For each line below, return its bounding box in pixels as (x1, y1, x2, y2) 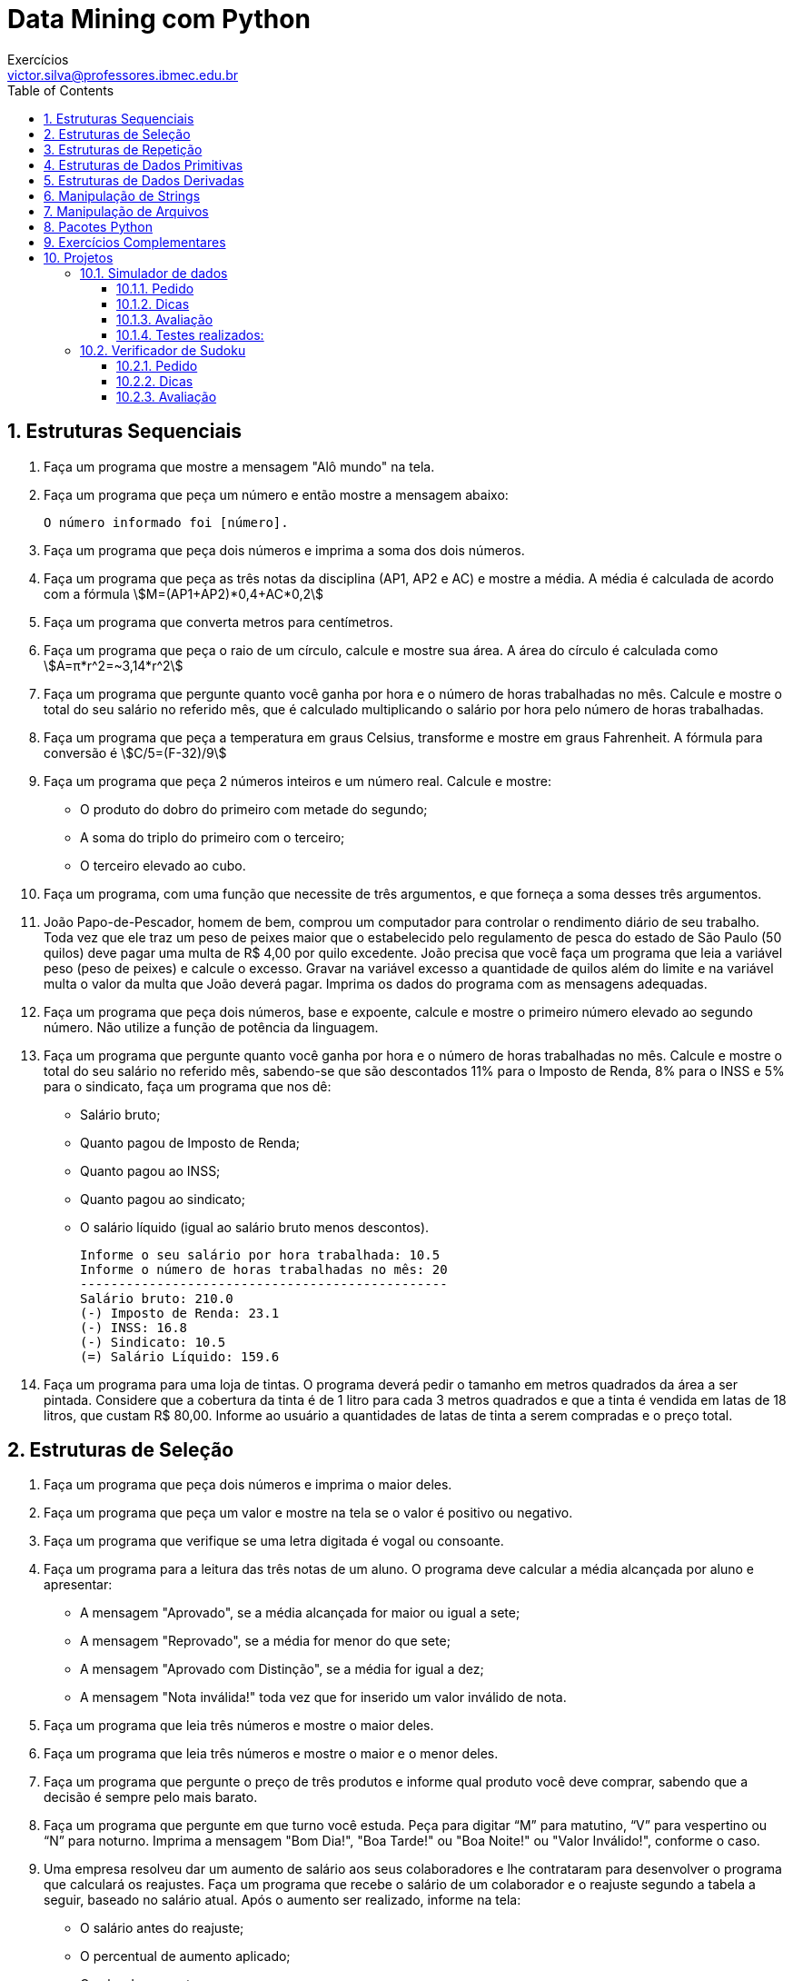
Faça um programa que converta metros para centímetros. (44, 613, 393, 630)
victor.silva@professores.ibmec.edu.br (7, 66, 238, 83)
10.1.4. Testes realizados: (116, 326, 264, 343)
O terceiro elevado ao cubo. (80, 857, 246, 873)
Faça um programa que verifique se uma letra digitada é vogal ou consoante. (44, 1533, 504, 1549)
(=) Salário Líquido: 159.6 (80, 1349, 280, 1364)
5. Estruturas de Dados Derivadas (44, 172, 244, 188)
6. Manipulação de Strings (44, 187, 201, 204)
